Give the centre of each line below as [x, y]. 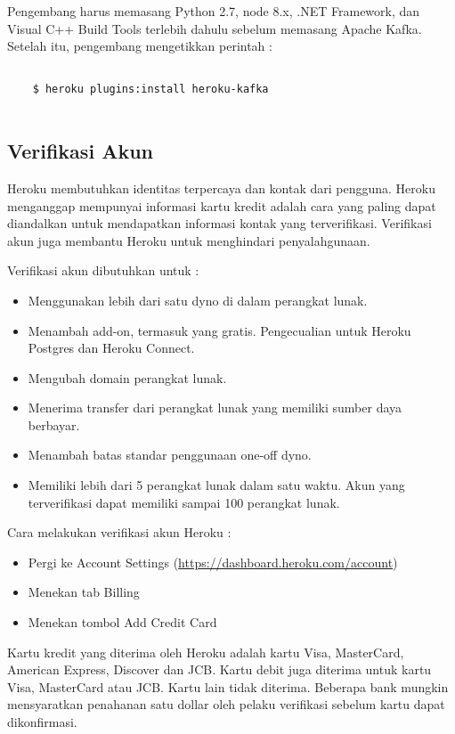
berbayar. [54, 424]
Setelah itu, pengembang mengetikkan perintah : [140, 46]
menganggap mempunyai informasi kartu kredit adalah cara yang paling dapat [222, 205]
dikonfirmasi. [42, 722]
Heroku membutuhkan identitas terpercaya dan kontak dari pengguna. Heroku [221, 188]
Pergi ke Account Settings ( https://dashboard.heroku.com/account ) [213, 562]
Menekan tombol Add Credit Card [122, 622]
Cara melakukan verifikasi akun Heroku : [119, 532]
